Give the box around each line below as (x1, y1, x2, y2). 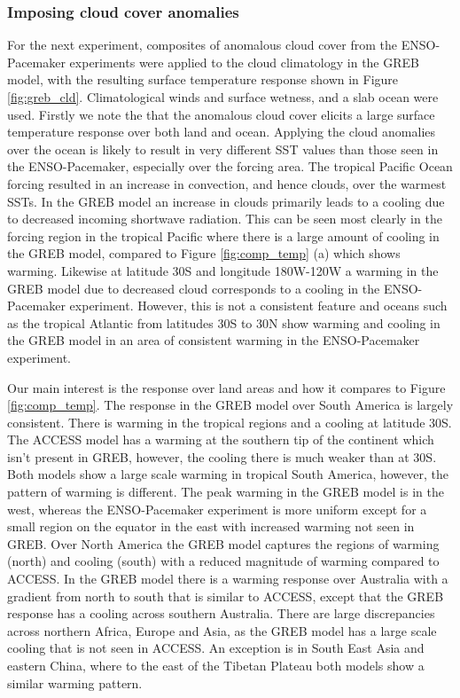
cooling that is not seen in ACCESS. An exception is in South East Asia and (7, 639, 425, 657)
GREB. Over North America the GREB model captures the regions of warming (7, 534, 440, 553)
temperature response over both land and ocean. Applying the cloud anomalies (7, 122, 436, 141)
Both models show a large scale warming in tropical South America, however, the (7, 465, 448, 483)
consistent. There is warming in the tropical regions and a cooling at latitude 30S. (7, 412, 452, 431)
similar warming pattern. (7, 673, 143, 692)
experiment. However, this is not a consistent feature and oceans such (69, 296, 448, 315)
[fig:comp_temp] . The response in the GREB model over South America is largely (7, 396, 454, 414)
